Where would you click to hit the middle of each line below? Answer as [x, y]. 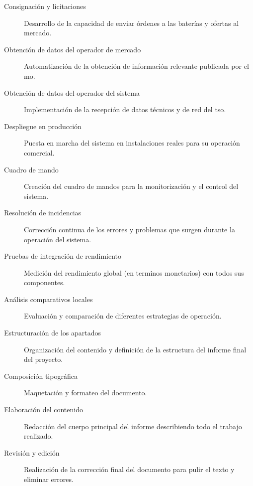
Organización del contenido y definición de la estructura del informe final [135, 349]
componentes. [44, 282]
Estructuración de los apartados [53, 333]
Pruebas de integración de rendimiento [63, 256]
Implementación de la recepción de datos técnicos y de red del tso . [125, 109]
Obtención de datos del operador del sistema [72, 92]
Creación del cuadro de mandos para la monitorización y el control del [131, 186]
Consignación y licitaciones [45, 6]
